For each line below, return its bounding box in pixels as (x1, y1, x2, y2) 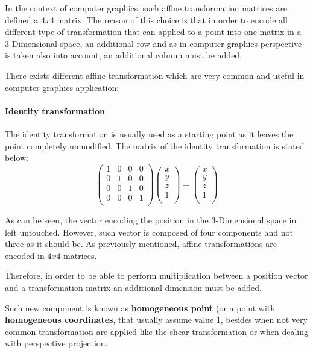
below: (5, 151, 28, 164)
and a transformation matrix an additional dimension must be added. (5, 281, 262, 293)
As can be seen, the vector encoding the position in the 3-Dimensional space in (5, 213, 297, 226)
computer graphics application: (5, 81, 119, 93)
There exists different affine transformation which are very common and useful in (5, 69, 305, 81)
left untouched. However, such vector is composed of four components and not (5, 225, 293, 238)
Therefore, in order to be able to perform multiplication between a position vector (5, 269, 308, 282)
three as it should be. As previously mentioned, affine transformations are (5, 237, 277, 250)
